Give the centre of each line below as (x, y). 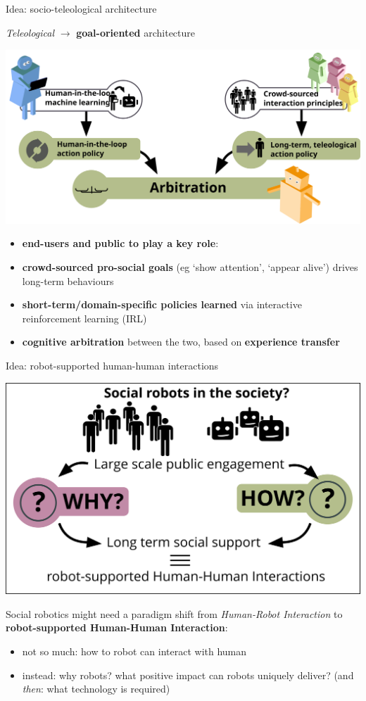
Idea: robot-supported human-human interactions (112, 365)
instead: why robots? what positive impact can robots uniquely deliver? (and (188, 675)
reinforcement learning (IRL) (84, 318)
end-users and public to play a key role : (120, 243)
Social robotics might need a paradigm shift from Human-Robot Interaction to (174, 613)
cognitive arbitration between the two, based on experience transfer (181, 342)
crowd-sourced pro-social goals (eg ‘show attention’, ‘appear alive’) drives (190, 266)
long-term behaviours (68, 280)
